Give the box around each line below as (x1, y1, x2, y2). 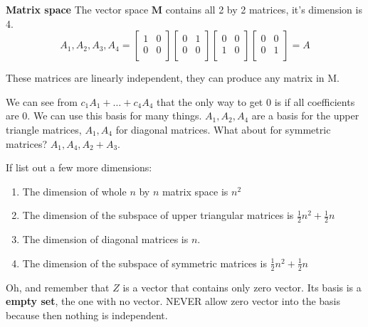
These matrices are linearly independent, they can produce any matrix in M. (6, 70, 340, 85)
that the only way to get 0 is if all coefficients (156, 94, 355, 109)
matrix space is (162, 183, 228, 198)
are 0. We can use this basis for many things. (6, 108, 202, 123)
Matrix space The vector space (6, 2, 149, 16)
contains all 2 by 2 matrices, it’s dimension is (165, 2, 362, 16)
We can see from (6, 94, 78, 109)
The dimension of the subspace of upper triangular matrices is (22, 208, 294, 223)
